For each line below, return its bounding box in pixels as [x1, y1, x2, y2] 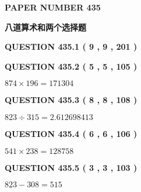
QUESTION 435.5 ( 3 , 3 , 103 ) [5, 161, 138, 173]
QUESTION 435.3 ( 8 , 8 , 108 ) [5, 94, 138, 106]
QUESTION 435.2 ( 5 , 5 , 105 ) [5, 60, 138, 72]
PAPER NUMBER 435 [5, 1, 101, 13]
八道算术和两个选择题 [5, 20, 86, 33]
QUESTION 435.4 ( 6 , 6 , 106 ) [5, 127, 138, 139]
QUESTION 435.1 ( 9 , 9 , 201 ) [5, 40, 138, 53]
